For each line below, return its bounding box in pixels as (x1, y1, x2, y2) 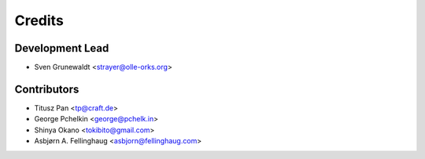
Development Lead (14, 42, 109, 55)
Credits (14, 12, 65, 29)
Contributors (14, 82, 79, 96)
